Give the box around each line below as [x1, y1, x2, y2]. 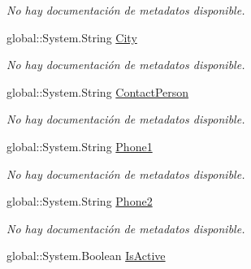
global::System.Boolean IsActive [6, 247, 166, 264]
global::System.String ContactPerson [6, 83, 189, 100]
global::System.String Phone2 [6, 193, 153, 210]
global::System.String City [6, 28, 137, 46]
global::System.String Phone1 [6, 137, 153, 154]
